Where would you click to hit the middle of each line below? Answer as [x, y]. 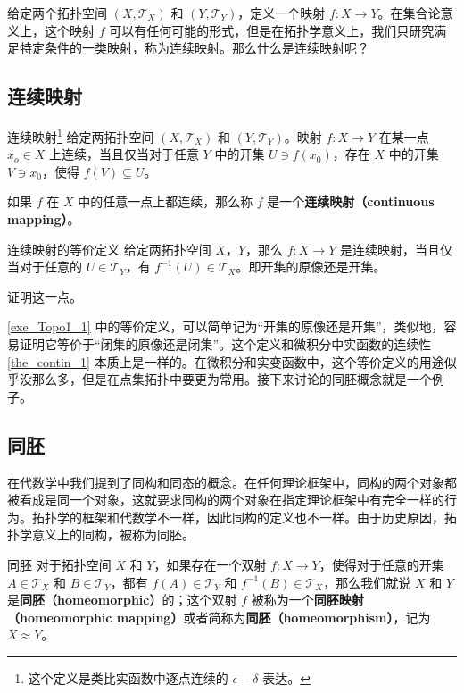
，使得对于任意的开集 [381, 564]
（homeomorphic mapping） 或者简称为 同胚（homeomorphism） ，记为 [219, 617]
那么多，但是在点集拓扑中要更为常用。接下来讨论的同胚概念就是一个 [232, 379]
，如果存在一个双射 [210, 564]
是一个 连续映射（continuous [351, 201]
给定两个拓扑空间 [57, 13]
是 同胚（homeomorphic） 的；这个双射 [122, 600]
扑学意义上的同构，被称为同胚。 [101, 534]
